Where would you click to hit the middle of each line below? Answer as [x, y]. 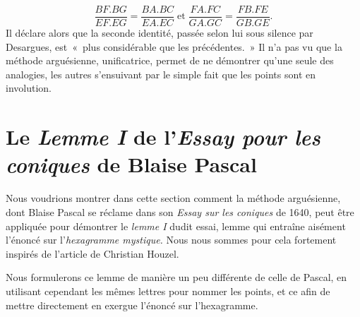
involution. [29, 88]
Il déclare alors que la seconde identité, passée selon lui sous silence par [160, 33]
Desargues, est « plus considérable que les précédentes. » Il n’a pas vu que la [174, 46]
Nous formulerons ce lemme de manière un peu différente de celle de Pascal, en [176, 277]
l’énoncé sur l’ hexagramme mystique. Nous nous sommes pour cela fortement [171, 240]
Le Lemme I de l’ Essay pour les [163, 137]
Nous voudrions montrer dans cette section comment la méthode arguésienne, [173, 198]
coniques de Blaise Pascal [131, 165]
